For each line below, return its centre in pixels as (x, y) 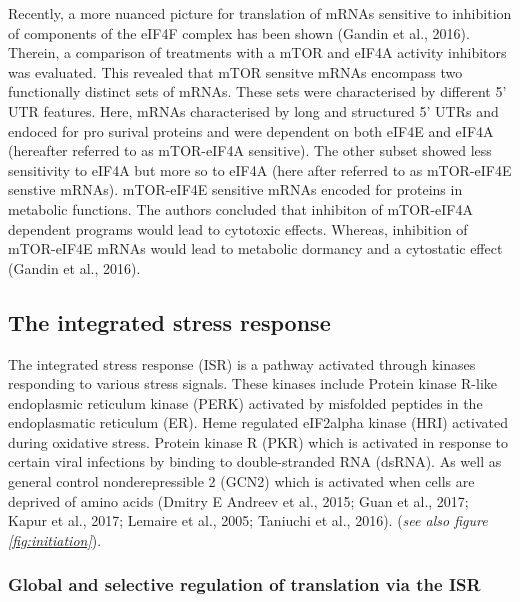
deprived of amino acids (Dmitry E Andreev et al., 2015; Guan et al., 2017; (238, 500)
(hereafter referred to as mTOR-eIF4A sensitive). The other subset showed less (250, 150)
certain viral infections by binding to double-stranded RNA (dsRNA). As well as (255, 461)
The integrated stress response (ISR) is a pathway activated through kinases (242, 363)
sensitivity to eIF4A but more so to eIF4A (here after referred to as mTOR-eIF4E (260, 169)
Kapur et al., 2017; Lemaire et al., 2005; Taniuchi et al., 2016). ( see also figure (248, 520)
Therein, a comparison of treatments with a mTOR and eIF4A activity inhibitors (257, 52)
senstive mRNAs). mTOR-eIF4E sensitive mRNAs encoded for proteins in (235, 189)
